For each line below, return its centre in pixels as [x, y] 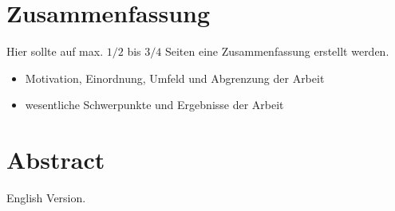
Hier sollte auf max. [55, 51]
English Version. [46, 198]
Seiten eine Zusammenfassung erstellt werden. [277, 51]
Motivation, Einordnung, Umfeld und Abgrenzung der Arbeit [175, 78]
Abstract [56, 160]
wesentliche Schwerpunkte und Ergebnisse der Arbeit [154, 105]
